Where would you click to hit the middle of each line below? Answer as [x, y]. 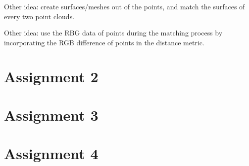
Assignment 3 [51, 115]
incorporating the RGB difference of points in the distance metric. [104, 42]
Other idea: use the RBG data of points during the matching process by [113, 33]
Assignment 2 [51, 76]
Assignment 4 [51, 153]
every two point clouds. [39, 16]
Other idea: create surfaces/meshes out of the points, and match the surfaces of [124, 6]
